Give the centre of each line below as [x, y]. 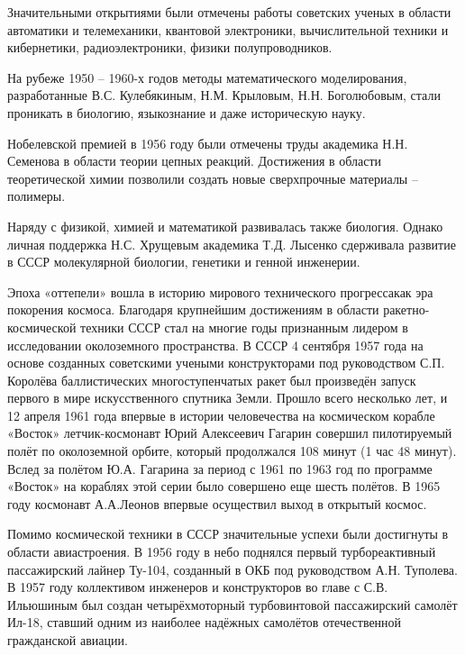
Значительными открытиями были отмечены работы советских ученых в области [229, 12]
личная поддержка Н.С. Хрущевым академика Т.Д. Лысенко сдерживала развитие [232, 244]
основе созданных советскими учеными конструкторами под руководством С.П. [226, 363]
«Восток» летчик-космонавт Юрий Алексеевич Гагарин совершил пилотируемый [230, 433]
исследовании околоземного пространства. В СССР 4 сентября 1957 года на [215, 345]
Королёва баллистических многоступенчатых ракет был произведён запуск [212, 380]
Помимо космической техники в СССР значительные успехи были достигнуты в [228, 534]
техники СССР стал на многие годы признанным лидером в [244, 327]
